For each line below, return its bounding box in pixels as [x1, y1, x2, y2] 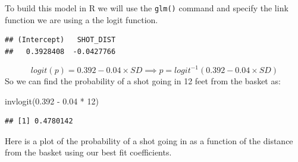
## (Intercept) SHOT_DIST [5, 36, 116, 45]
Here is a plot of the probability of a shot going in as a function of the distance [5, 134, 293, 147]
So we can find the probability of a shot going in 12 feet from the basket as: [5, 74, 281, 87]
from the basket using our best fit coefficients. [5, 146, 172, 158]
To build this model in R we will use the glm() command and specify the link [5, 2, 288, 14]
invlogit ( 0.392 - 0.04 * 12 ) [5, 94, 99, 107]
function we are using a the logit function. [5, 13, 158, 26]
